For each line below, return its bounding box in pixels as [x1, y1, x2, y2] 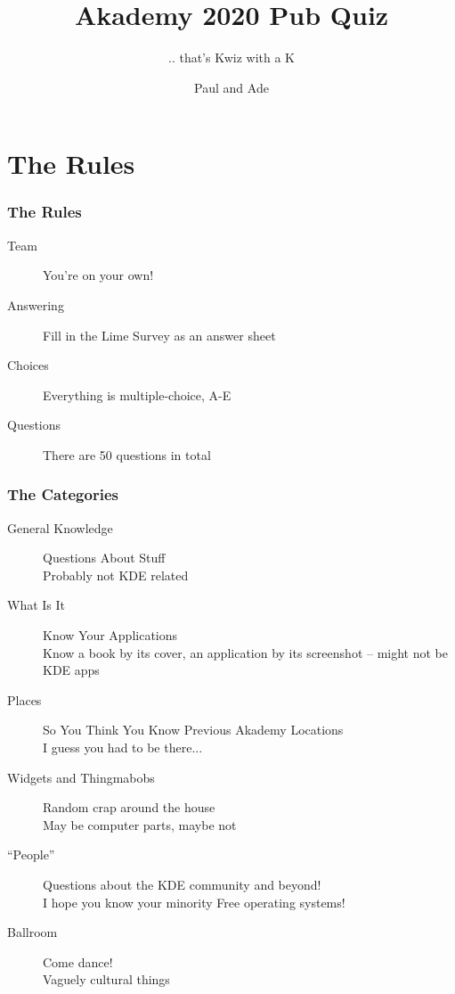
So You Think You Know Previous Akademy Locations [43, 720, 344, 739]
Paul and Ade [194, 78, 269, 96]
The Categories [7, 483, 118, 505]
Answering [7, 295, 64, 314]
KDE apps [43, 661, 100, 679]
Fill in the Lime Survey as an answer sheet [43, 325, 276, 344]
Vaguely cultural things [43, 970, 170, 989]
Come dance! [43, 952, 113, 971]
